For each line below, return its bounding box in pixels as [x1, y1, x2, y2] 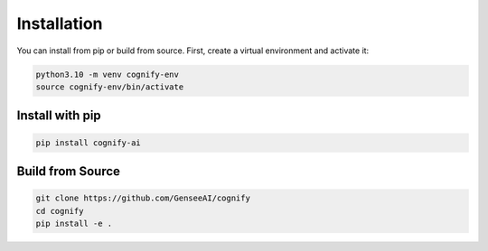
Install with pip [16, 108, 101, 124]
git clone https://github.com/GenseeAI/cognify [35, 193, 250, 203]
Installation [16, 14, 103, 33]
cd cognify [35, 206, 84, 216]
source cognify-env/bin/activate [35, 81, 184, 92]
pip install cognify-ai [35, 137, 142, 148]
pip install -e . [35, 218, 113, 228]
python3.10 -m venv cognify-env [35, 69, 180, 79]
